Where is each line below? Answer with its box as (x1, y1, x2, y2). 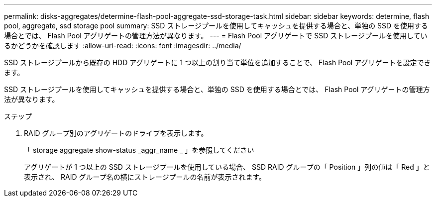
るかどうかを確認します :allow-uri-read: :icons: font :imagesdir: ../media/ (4, 41, 241, 50)
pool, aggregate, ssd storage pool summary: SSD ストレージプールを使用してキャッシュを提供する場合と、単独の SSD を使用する (4, 21, 429, 30)
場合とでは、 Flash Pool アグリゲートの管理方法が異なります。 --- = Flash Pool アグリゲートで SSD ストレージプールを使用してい (4, 31, 428, 40)
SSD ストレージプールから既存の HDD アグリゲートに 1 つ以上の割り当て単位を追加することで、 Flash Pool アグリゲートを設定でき (4, 58, 431, 67)
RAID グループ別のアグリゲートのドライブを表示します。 (24, 129, 208, 137)
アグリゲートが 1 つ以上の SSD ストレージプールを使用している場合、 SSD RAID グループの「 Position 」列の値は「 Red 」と (24, 163, 430, 171)
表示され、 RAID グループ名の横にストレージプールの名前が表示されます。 (24, 173, 266, 181)
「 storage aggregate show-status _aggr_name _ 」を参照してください (24, 146, 254, 154)
